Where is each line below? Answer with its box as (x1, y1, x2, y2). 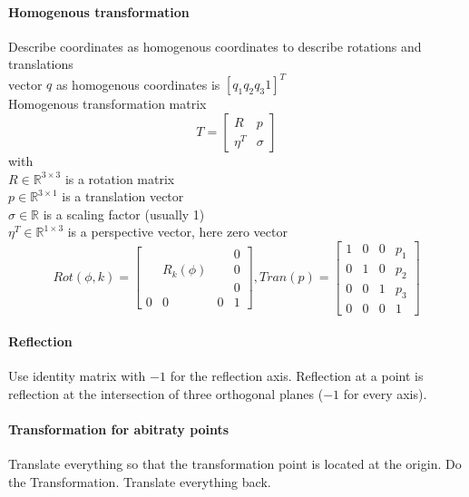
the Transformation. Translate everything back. (8, 472, 271, 491)
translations (8, 54, 73, 73)
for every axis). (343, 384, 427, 403)
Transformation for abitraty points (8, 420, 230, 439)
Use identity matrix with (8, 366, 146, 385)
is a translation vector (62, 187, 184, 206)
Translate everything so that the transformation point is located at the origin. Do (8, 454, 462, 473)
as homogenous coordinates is (55, 74, 220, 93)
